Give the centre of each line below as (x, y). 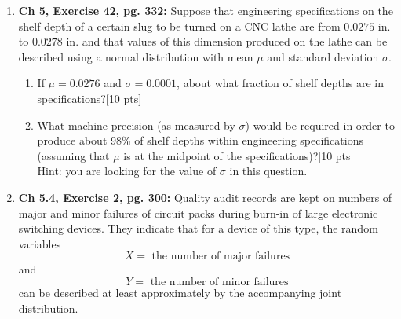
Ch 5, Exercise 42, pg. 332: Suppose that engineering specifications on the (206, 10)
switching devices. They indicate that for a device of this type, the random (198, 228)
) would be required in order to (320, 125)
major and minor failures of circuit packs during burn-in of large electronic (198, 213)
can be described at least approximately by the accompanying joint (180, 292)
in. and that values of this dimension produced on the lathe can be (227, 41)
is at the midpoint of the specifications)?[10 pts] (239, 155)
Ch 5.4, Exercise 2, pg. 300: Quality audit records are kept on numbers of (205, 197)
